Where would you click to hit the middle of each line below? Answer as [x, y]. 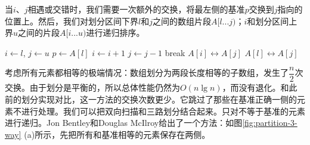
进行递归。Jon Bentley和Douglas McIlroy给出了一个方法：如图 [124, 123]
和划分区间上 [272, 21]
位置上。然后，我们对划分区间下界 [72, 21]
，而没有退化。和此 [260, 87]
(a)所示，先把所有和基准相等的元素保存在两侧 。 [117, 134]
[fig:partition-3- [270, 123]
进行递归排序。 [115, 33]
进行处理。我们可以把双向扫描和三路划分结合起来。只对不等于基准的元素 [163, 111]
